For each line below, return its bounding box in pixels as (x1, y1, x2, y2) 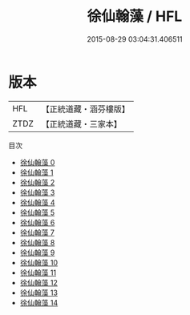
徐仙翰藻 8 (19, 237, 55, 247)
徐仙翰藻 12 (19, 277, 58, 287)
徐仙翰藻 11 (19, 268, 57, 277)
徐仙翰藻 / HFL (87, 7, 183, 26)
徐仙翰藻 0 (19, 157, 55, 167)
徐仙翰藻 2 (19, 177, 55, 187)
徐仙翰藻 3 (19, 188, 55, 197)
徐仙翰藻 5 (19, 208, 55, 217)
